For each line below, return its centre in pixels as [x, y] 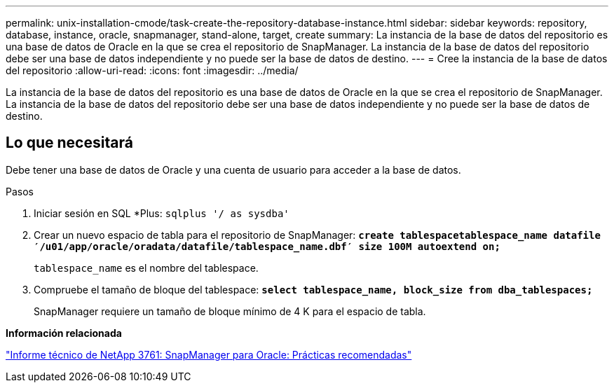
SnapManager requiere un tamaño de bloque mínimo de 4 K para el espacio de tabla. [230, 311]
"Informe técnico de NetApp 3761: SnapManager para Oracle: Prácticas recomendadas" [209, 354]
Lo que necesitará [69, 143]
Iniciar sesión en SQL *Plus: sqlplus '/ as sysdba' [162, 213]
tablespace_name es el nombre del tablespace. [146, 268]
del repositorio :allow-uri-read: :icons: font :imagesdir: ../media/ [152, 70]
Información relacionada [64, 333]
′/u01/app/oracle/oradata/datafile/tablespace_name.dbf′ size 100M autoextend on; [267, 246]
